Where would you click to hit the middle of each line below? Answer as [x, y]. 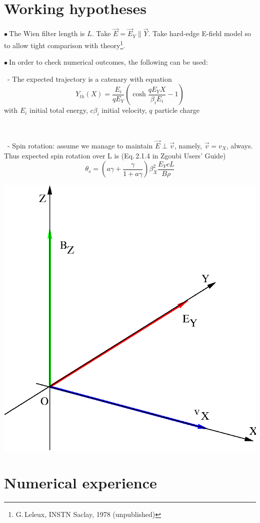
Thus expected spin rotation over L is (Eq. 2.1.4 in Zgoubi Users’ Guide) [115, 155]
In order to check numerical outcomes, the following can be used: [108, 62]
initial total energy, [59, 110]
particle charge [177, 110]
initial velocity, [124, 110]
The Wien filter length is [47, 33]
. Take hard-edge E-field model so [200, 33]
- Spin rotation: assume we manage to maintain [80, 145]
